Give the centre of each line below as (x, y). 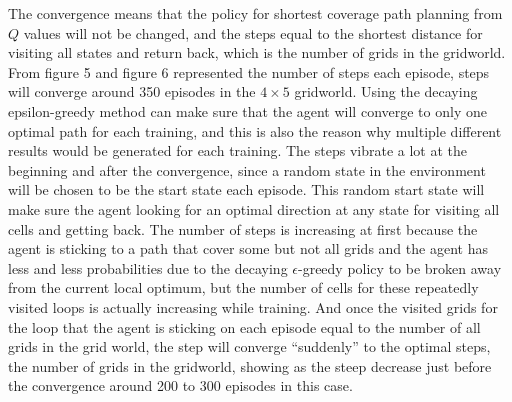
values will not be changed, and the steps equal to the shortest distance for (253, 32)
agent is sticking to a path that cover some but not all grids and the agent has (248, 248)
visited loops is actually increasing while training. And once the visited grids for (253, 306)
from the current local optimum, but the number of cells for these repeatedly (243, 287)
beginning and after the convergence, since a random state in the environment (247, 169)
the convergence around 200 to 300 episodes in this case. (180, 385)
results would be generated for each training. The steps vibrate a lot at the (237, 150)
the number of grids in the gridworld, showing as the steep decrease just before (250, 365)
